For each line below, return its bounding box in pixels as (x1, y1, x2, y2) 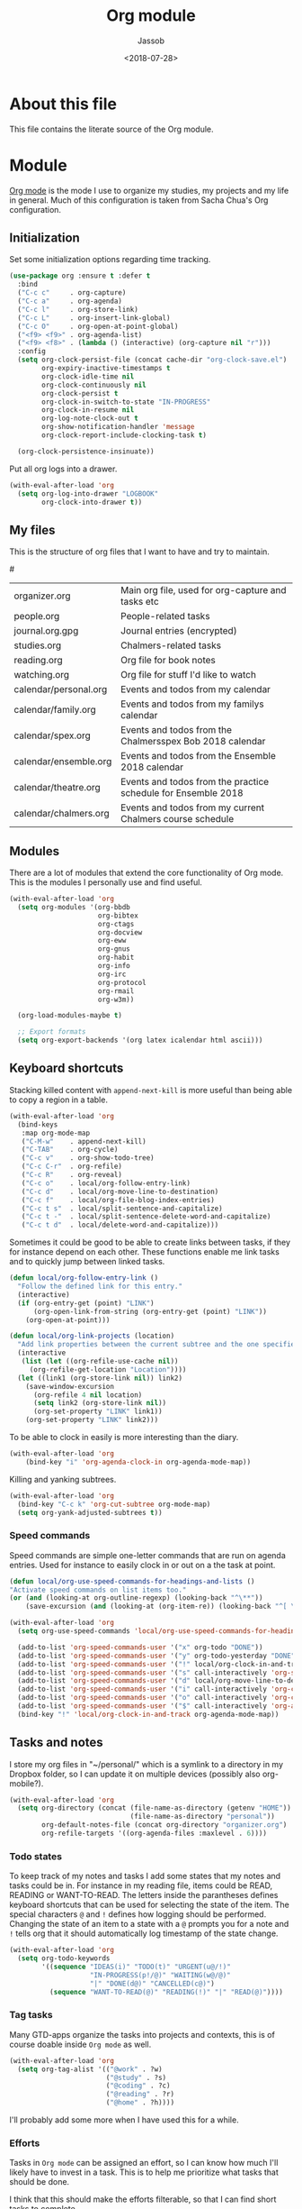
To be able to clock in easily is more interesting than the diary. (9, 1432, 239, 1442)
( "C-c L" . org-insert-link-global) (17, 313, 171, 323)
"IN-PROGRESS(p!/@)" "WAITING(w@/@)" (89, 1970, 231, 1979)
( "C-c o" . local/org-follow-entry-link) (21, 1178, 191, 1188)
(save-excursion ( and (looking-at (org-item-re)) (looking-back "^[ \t (25, 1602, 299, 1611)
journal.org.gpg (13, 625, 79, 637)
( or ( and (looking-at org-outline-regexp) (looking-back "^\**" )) (9, 1593, 263, 1602)
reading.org (13, 654, 63, 667)
